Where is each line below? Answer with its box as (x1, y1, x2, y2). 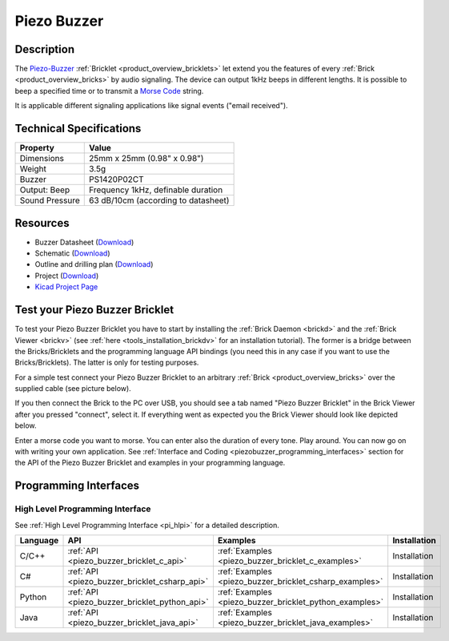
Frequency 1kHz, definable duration (89, 184, 223, 196)
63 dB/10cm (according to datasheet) (89, 195, 230, 206)
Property (19, 143, 55, 154)
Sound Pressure (19, 195, 80, 206)
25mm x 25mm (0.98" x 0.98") (89, 153, 204, 164)
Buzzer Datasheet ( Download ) (34, 237, 134, 247)
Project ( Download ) (34, 271, 99, 280)
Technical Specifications (14, 122, 142, 135)
